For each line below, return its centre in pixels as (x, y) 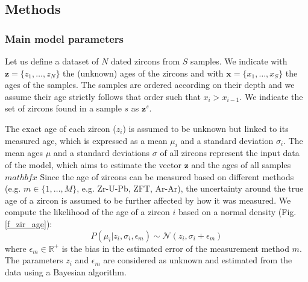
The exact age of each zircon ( (61, 128)
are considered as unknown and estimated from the (198, 260)
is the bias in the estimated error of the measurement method (175, 248)
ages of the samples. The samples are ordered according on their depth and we (150, 85)
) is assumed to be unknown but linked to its (206, 128)
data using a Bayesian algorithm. (66, 271)
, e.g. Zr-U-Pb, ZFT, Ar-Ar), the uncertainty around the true (190, 188)
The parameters (34, 260)
